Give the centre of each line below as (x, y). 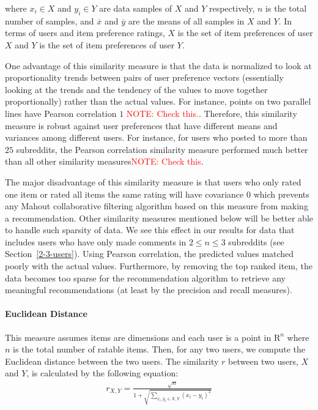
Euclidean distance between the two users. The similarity (112, 361)
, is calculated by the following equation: (102, 373)
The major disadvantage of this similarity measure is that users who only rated (153, 181)
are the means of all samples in (186, 20)
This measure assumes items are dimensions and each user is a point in (138, 337)
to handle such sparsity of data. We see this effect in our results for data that (150, 230)
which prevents (281, 194)
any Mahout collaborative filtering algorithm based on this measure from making (157, 206)
